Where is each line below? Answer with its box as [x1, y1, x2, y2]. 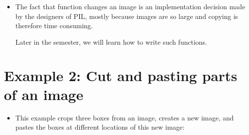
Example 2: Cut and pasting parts [4, 65, 237, 85]
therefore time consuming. [15, 20, 93, 31]
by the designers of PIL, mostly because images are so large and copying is [15, 11, 238, 21]
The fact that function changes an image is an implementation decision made [15, 1, 246, 11]
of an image [4, 84, 84, 104]
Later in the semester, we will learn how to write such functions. [15, 36, 207, 47]
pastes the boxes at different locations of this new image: [15, 122, 185, 132]
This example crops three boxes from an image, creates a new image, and [15, 112, 234, 122]
